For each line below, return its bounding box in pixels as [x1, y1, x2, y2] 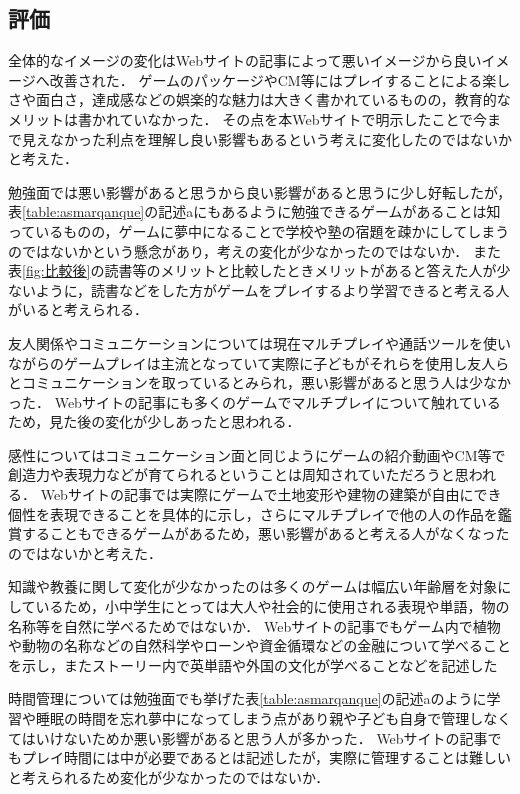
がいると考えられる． [8, 299, 148, 320]
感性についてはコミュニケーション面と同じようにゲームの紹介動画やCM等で [8, 444, 506, 465]
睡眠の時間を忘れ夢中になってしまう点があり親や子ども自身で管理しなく [35, 708, 512, 729]
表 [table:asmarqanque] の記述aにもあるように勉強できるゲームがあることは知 [8, 201, 501, 222]
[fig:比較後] [22, 260, 91, 281]
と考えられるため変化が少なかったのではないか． [8, 766, 330, 787]
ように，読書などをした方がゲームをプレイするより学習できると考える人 [35, 279, 510, 300]
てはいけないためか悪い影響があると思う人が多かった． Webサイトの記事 [8, 727, 488, 748]
